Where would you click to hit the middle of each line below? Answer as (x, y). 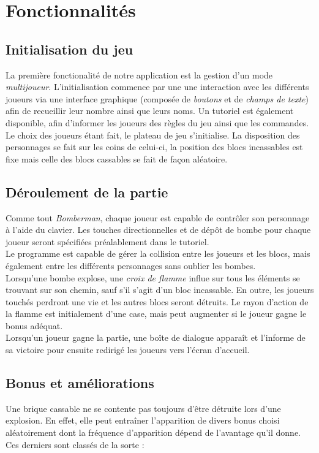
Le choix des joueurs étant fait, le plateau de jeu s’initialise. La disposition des (153, 135)
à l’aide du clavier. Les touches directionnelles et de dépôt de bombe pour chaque (158, 230)
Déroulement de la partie (87, 192)
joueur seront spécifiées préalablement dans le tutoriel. (107, 241)
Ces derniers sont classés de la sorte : (75, 444)
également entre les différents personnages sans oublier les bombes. (131, 265)
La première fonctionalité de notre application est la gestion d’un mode (139, 74)
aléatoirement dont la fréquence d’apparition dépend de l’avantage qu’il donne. (153, 432)
